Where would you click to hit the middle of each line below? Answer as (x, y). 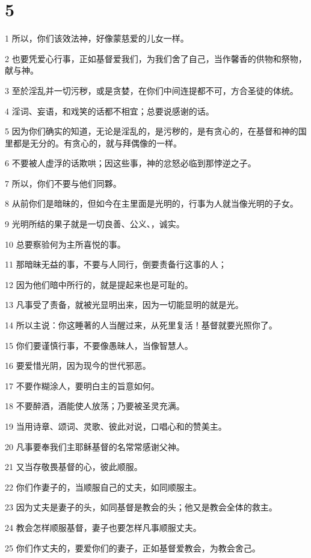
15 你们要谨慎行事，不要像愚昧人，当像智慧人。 (99, 345)
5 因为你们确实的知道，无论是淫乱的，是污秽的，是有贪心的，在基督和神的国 (156, 131)
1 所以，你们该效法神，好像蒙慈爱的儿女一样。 (97, 38)
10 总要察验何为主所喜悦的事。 (65, 244)
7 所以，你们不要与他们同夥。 (63, 183)
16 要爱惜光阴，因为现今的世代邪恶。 (78, 365)
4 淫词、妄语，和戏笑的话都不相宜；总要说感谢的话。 (109, 111)
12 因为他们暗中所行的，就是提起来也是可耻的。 (99, 284)
